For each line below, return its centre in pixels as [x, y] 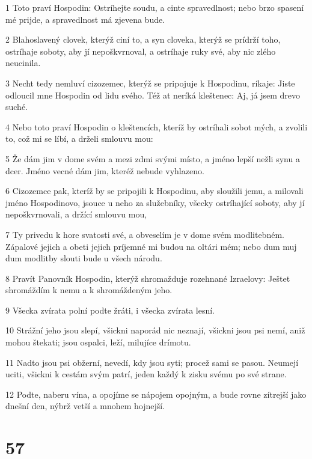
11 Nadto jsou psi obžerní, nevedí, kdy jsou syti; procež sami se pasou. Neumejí [152, 362]
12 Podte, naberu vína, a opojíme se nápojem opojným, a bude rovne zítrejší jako [156, 394]
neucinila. [23, 63]
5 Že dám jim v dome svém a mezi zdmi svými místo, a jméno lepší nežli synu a [153, 158]
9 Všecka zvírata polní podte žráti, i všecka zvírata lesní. [110, 310]
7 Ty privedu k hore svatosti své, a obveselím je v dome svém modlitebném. [145, 234]
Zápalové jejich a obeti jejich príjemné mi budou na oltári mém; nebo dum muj [151, 246]
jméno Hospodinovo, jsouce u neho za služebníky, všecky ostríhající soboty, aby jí [155, 202]
